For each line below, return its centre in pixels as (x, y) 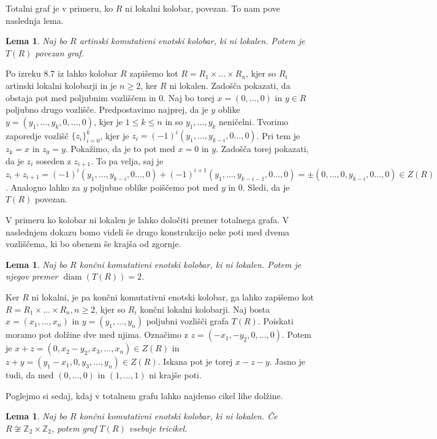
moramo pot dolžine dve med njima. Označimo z (97, 334)
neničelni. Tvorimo (254, 121)
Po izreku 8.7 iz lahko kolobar (62, 73)
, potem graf (74, 428)
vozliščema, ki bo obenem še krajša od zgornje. (93, 244)
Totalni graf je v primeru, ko (59, 8)
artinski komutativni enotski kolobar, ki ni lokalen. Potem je (192, 41)
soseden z (53, 160)
